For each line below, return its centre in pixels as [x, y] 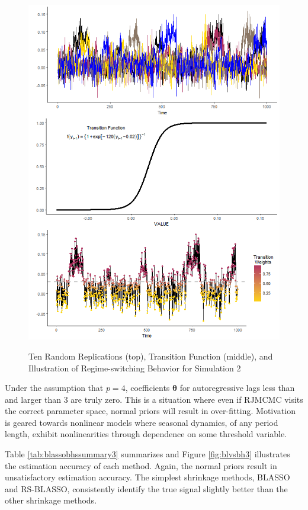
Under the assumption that [54, 388]
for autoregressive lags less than [237, 388]
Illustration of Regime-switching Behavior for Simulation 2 [135, 368]
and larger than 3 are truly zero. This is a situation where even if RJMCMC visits [154, 399]
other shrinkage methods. [51, 500]
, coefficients [147, 388]
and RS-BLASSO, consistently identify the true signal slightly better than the [146, 488]
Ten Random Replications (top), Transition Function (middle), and [151, 356]
